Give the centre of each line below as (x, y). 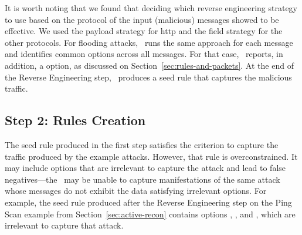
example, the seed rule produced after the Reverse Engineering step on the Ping (148, 202)
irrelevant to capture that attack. (64, 225)
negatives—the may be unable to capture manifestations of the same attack (142, 179)
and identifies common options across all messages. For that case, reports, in (144, 54)
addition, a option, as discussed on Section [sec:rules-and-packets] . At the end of (149, 65)
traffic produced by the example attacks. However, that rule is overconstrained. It (151, 156)
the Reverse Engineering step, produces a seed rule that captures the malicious (148, 77)
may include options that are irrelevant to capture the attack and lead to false (145, 168)
